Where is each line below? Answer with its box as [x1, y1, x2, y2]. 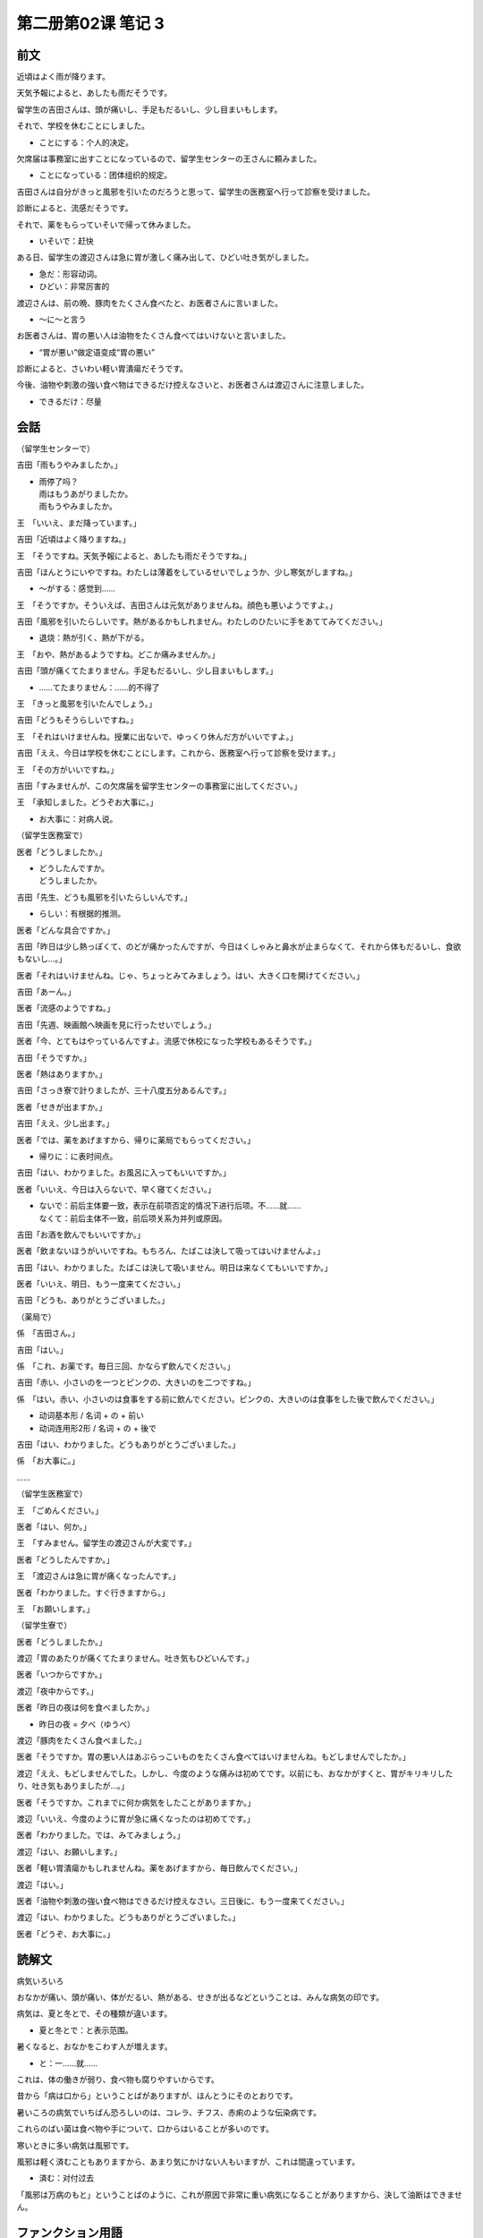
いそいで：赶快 [38, 235, 94, 246]
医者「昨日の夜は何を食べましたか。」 [16, 1702, 154, 1713]
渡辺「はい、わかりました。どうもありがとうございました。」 [16, 1912, 241, 1923]
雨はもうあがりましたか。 [38, 488, 133, 499]
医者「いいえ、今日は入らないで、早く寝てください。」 [16, 1183, 216, 1194]
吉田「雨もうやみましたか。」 [16, 459, 123, 470]
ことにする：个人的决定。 [38, 137, 134, 148]
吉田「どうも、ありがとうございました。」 [16, 1294, 170, 1306]
